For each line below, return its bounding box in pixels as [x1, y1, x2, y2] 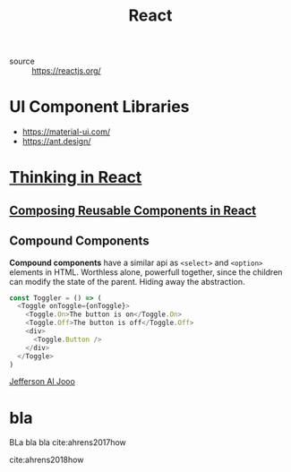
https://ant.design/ [21, 136, 91, 147]
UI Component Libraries [9, 97, 190, 117]
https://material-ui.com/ [21, 126, 110, 137]
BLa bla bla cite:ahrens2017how [9, 437, 127, 448]
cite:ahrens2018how [9, 454, 84, 466]
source [9, 56, 36, 67]
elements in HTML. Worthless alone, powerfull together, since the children [9, 266, 283, 278]
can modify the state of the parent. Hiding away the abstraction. [9, 276, 245, 287]
